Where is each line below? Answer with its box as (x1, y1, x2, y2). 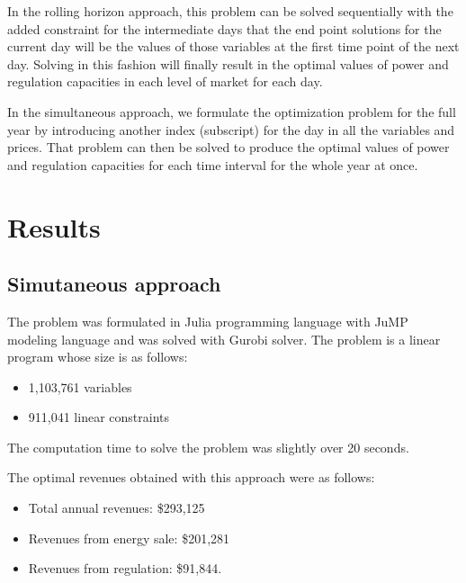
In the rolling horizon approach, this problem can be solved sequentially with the (7, 2, 453, 20)
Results (7, 208, 101, 245)
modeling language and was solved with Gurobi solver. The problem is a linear (7, 329, 441, 348)
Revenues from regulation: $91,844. (28, 559, 222, 578)
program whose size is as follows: (7, 347, 188, 366)
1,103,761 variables (28, 377, 132, 396)
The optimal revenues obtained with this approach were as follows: (7, 468, 375, 487)
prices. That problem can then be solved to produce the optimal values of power (7, 138, 450, 157)
